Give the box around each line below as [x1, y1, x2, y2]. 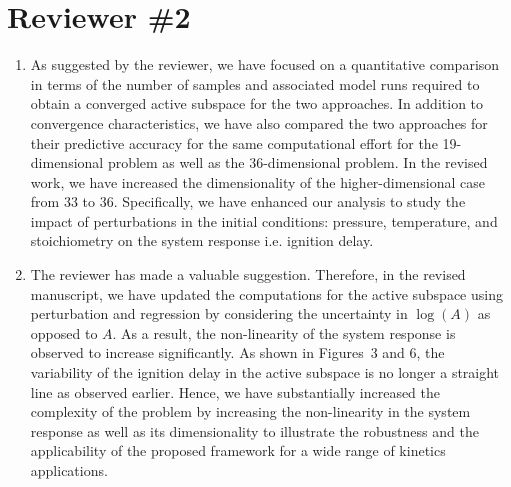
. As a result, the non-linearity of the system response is [112, 322, 456, 343]
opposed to [30, 322, 98, 343]
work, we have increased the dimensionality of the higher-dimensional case [30, 171, 486, 192]
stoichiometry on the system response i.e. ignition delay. [30, 230, 374, 251]
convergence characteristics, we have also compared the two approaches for [30, 112, 488, 133]
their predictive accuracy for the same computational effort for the [30, 132, 438, 153]
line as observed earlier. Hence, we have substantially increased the [30, 381, 441, 402]
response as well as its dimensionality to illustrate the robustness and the [30, 420, 479, 441]
